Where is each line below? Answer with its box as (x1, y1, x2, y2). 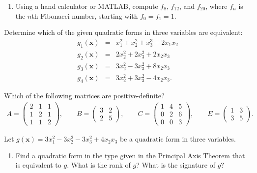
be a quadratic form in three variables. (119, 134, 236, 144)
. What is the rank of (67, 160, 131, 170)
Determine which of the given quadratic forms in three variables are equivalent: (4, 27, 243, 37)
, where (205, 1, 228, 11)
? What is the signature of (136, 160, 215, 170)
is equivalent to (15, 160, 61, 170)
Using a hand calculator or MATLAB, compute (15, 1, 158, 11)
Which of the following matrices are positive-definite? (4, 90, 165, 101)
